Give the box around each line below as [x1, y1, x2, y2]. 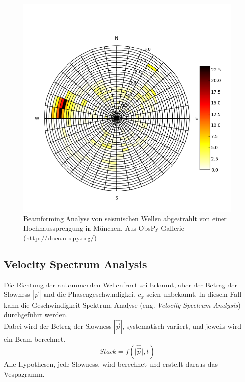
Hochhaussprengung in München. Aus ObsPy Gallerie [23, 223, 184, 233]
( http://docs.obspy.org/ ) [23, 232, 97, 242]
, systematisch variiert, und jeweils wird [122, 321, 241, 331]
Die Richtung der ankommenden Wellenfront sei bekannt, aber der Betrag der [4, 279, 237, 289]
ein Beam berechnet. [4, 334, 66, 344]
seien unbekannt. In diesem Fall [146, 289, 242, 299]
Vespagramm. [4, 368, 45, 379]
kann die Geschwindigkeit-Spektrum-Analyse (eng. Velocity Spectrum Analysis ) [4, 300, 241, 310]
